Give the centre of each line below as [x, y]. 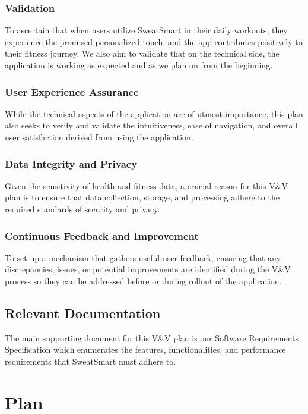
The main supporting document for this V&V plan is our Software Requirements [152, 338]
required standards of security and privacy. [82, 209]
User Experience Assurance [72, 91]
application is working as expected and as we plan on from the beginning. [139, 65]
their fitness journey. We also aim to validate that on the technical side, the [142, 53]
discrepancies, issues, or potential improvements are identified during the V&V [148, 269]
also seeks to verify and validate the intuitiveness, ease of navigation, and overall [151, 125]
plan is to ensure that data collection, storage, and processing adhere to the [142, 197]
